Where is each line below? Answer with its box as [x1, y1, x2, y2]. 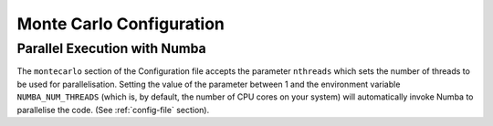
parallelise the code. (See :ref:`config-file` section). [16, 104, 210, 115]
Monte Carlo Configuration [16, 14, 226, 34]
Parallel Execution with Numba [16, 40, 207, 57]
